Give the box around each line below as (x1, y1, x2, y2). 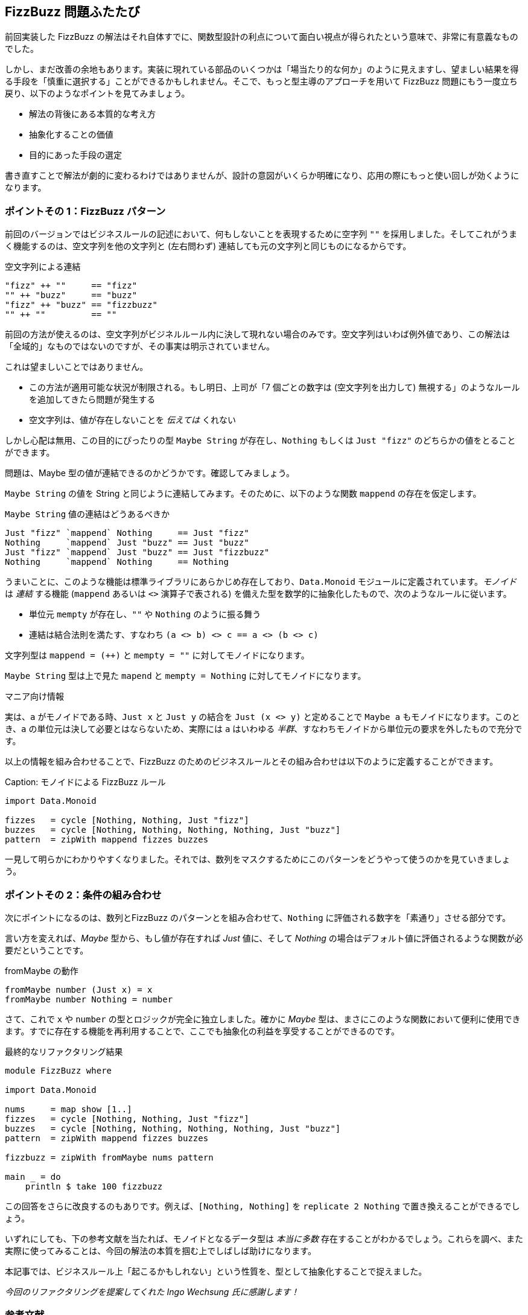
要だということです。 (5, 944, 89, 955)
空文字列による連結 (5, 261, 81, 272)
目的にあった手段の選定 (29, 150, 122, 161)
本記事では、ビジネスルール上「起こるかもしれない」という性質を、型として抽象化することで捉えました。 (5, 1266, 427, 1276)
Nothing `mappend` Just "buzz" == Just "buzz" (5, 538, 249, 548)
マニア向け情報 (5, 691, 64, 702)
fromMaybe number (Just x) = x (5, 984, 153, 995)
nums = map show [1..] (5, 1104, 132, 1114)
